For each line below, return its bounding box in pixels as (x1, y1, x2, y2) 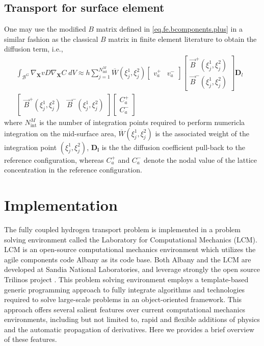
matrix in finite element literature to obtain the (108, 33, 257, 44)
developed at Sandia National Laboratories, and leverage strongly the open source (4, 264, 260, 275)
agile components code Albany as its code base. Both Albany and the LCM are (4, 254, 251, 264)
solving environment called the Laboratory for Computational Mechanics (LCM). (4, 234, 257, 244)
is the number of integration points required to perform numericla (39, 117, 245, 128)
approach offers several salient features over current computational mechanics (4, 304, 246, 314)
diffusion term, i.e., (4, 43, 63, 54)
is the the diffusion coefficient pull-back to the (101, 141, 245, 152)
